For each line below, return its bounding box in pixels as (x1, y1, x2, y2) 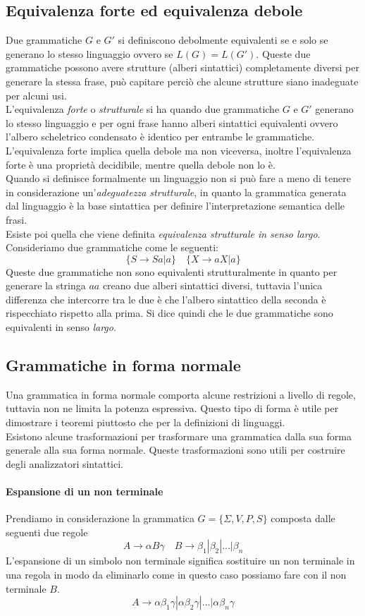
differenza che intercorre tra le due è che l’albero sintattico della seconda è (6, 291, 326, 306)
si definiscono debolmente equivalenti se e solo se (118, 32, 328, 47)
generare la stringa (6, 278, 86, 293)
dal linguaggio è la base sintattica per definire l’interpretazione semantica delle (6, 198, 345, 213)
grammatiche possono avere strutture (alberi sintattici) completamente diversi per (6, 60, 359, 75)
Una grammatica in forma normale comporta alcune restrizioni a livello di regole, (6, 387, 356, 401)
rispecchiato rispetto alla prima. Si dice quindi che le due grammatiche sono (6, 306, 333, 320)
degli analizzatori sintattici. (6, 456, 123, 471)
